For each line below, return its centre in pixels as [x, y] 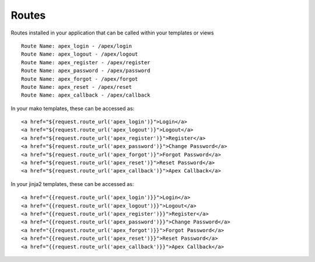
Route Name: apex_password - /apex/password [86, 71]
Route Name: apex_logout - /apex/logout [80, 54]
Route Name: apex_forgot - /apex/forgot [80, 79]
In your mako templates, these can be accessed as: [73, 108]
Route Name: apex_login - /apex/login [77, 46]
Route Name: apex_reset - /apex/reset [77, 87]
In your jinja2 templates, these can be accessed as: [72, 184]
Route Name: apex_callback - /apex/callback [86, 95]
